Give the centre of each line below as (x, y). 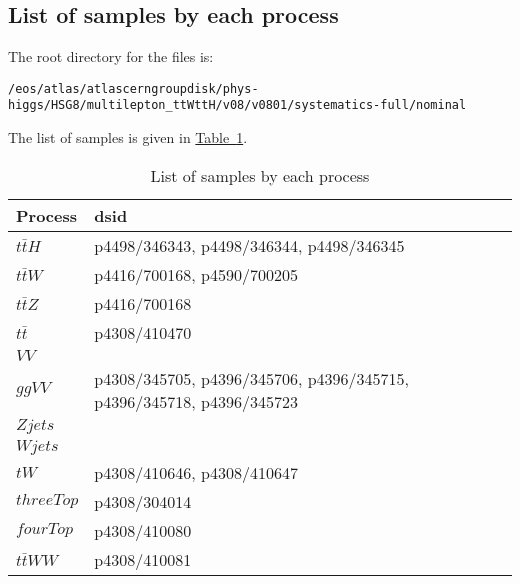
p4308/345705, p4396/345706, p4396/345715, (252, 378)
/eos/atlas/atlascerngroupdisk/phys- (133, 88)
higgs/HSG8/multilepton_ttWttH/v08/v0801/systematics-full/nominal (237, 105)
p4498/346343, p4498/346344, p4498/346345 (249, 245)
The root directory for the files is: (111, 56)
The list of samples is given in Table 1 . (128, 137)
